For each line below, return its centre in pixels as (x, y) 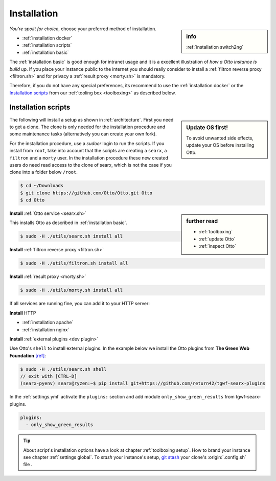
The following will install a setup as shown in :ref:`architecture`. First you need (91, 119)
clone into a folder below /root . (43, 172)
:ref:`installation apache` (48, 323)
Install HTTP (23, 313)
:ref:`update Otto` (217, 239)
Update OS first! (207, 127)
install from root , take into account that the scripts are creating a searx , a (88, 151)
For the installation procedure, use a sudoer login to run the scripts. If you (87, 143)
